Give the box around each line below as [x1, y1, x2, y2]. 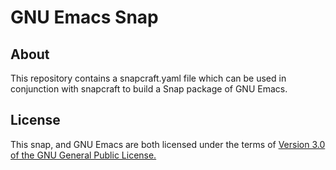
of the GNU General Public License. [10, 149, 157, 161]
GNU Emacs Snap [10, 6, 159, 29]
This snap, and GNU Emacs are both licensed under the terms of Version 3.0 [10, 138, 326, 150]
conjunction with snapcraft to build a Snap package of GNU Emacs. [10, 83, 288, 95]
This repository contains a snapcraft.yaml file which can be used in [10, 72, 287, 84]
